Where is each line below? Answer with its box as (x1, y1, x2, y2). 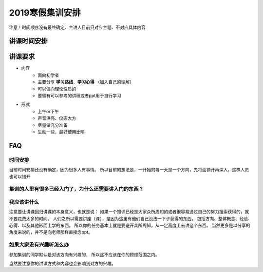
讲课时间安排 (9, 37, 48, 45)
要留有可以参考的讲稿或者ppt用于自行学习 (38, 93, 121, 98)
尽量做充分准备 (38, 122, 68, 128)
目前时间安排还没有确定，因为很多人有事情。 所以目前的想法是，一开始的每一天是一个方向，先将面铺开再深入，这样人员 (9, 167, 249, 173)
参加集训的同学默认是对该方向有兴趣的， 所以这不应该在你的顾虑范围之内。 (9, 252, 160, 257)
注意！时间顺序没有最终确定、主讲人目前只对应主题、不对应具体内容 (9, 24, 146, 30)
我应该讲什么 (9, 198, 39, 205)
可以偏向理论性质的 (38, 86, 76, 92)
